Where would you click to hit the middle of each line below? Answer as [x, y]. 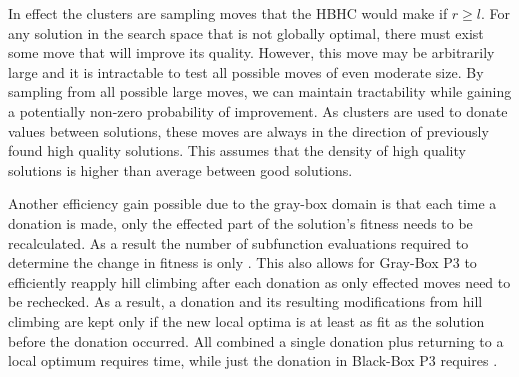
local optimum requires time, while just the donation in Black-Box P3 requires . [253, 360]
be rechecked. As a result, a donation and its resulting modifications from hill [245, 301]
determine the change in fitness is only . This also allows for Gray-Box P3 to [242, 262]
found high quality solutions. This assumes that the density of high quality [237, 150]
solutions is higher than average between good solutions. [180, 169]
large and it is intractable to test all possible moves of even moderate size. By [246, 71]
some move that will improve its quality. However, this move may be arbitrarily [251, 52]
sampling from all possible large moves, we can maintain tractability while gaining [260, 91]
